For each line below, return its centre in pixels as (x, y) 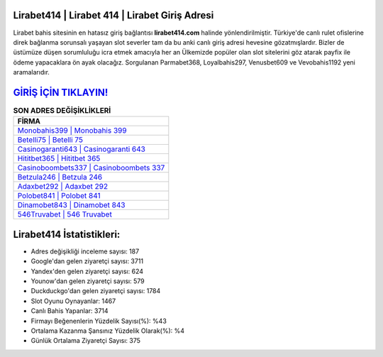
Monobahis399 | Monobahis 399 (72, 131)
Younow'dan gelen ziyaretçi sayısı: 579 (88, 281)
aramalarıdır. (31, 72)
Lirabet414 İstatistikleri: (67, 234)
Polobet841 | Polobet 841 (59, 196)
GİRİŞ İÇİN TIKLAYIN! (61, 92)
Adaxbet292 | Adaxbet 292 (63, 187)
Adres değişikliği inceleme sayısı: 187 (85, 251)
